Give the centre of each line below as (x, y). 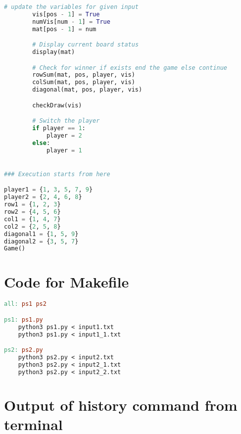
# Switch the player (66, 121)
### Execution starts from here (57, 174)
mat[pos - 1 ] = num (64, 29)
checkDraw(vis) (57, 105)
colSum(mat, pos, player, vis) (84, 82)
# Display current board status (86, 45)
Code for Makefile (67, 281)
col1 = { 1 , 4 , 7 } (32, 219)
